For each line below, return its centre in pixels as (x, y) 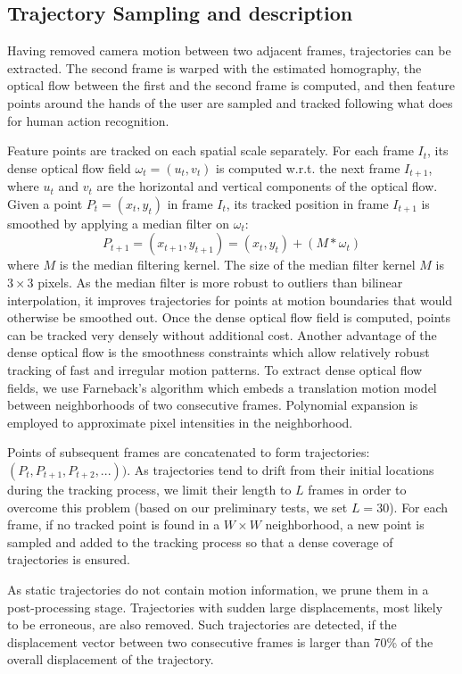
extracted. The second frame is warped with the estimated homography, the (214, 67)
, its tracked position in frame (307, 203)
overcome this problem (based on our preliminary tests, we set (177, 507)
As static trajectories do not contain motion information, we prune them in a (218, 589)
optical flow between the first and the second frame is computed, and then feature (231, 85)
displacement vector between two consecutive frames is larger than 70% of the (220, 641)
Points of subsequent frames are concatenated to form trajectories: (189, 452)
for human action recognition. (88, 120)
